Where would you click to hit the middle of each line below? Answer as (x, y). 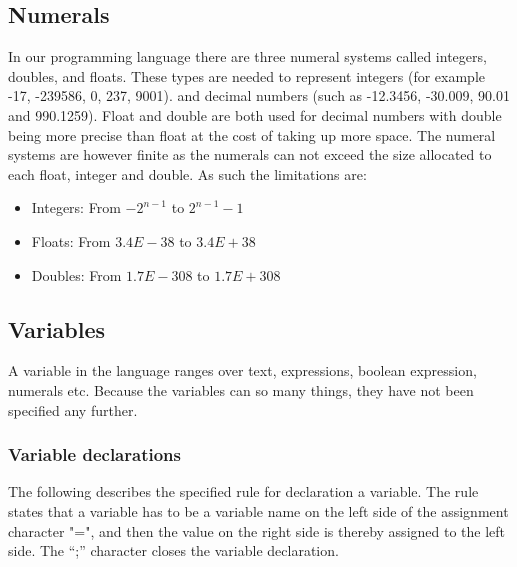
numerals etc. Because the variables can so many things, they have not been (241, 389)
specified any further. (73, 409)
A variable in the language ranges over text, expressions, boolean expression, (242, 370)
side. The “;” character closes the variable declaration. (173, 550)
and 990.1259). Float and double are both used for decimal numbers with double (255, 114)
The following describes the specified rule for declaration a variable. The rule (243, 491)
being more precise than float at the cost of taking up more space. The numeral (252, 134)
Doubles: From (76, 274)
